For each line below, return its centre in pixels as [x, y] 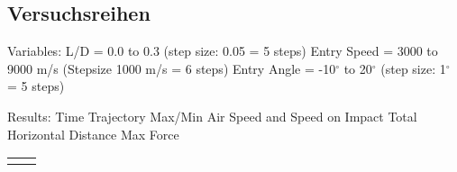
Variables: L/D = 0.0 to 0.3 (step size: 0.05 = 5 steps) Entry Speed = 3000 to [223, 51]
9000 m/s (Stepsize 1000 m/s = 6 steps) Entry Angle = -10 [172, 68]
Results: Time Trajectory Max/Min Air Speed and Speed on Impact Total [212, 116]
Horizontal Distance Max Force [93, 134]
